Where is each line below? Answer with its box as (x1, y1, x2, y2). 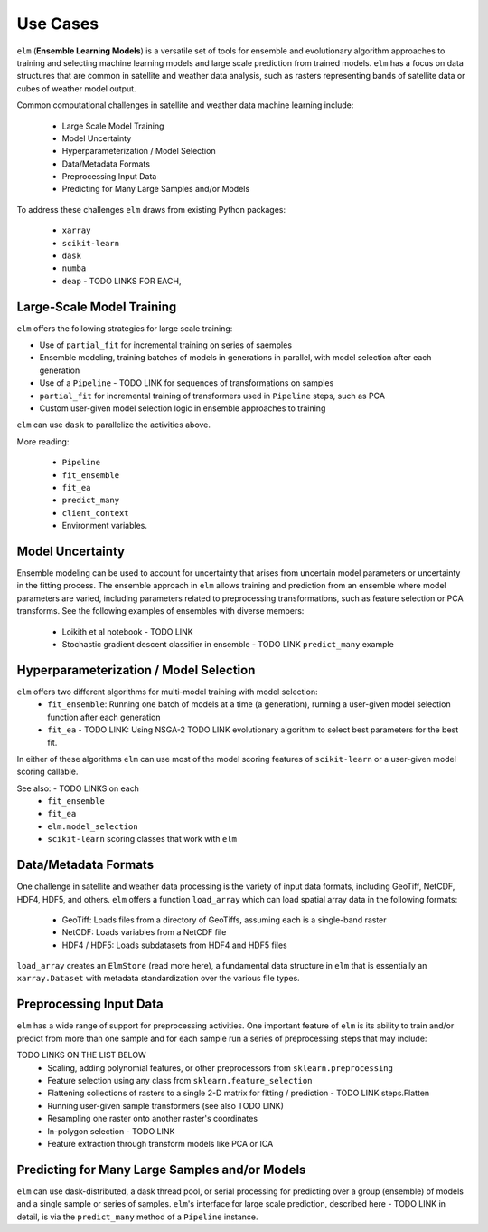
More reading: (16, 435, 70, 447)
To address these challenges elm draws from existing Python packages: (16, 204, 286, 215)
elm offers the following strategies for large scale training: (16, 322, 233, 334)
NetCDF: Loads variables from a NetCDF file (61, 927, 227, 938)
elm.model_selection (47, 821, 139, 832)
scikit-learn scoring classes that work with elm (47, 834, 237, 845)
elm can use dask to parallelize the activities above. (16, 419, 211, 430)
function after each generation (47, 712, 162, 722)
